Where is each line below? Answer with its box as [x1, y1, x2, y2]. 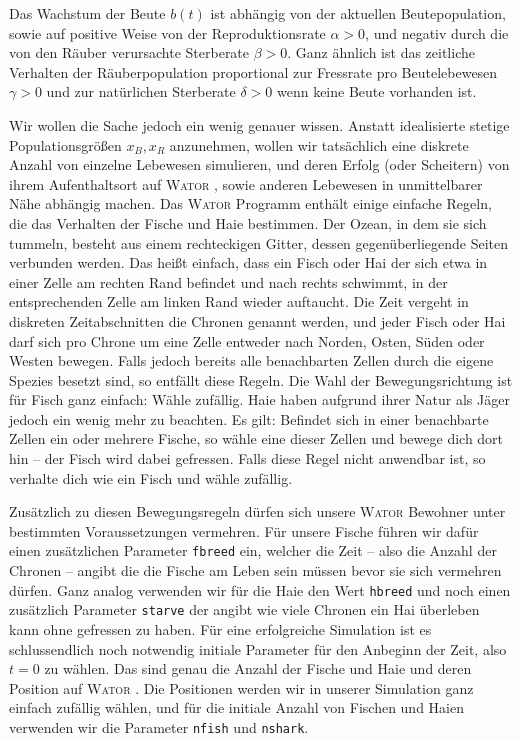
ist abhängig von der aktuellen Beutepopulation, [210, 3, 506, 23]
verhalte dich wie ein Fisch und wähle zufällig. [9, 467, 293, 488]
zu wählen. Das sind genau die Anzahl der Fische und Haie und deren [44, 658, 472, 679]
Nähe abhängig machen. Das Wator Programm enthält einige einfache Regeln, [9, 193, 492, 214]
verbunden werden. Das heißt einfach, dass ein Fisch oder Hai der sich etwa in [9, 252, 488, 273]
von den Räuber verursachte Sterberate [9, 42, 250, 63]
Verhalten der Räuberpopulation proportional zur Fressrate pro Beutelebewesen [9, 61, 498, 82]
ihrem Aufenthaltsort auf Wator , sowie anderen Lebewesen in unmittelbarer [9, 173, 483, 194]
